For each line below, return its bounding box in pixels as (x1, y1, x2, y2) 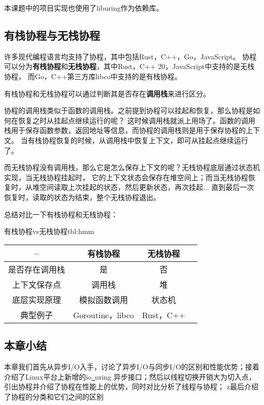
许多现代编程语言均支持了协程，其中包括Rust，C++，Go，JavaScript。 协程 (4, 51, 257, 61)
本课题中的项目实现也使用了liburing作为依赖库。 (4, 3, 163, 13)
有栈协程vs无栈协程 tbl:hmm (4, 226, 94, 237)
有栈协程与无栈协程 (4, 27, 100, 43)
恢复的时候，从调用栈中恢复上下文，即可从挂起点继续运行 (56, 134, 248, 145)
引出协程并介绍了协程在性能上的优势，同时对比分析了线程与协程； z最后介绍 (4, 381, 258, 392)
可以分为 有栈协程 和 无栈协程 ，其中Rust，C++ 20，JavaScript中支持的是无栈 (4, 61, 255, 72)
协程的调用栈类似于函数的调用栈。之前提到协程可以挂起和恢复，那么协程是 (4, 105, 253, 116)
